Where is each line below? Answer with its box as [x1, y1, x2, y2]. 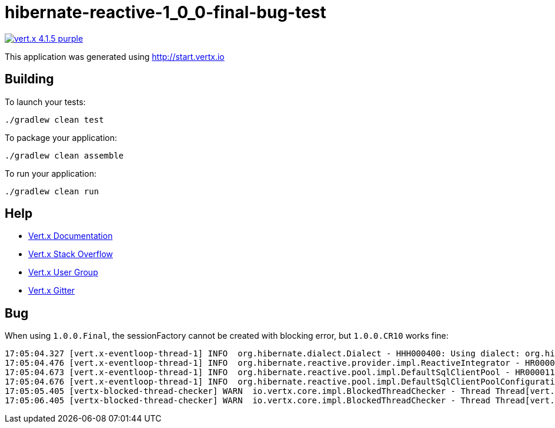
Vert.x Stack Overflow [28, 249, 113, 260]
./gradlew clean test [5, 114, 104, 124]
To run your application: [5, 168, 96, 178]
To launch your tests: [5, 96, 86, 107]
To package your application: [5, 132, 118, 143]
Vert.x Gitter [28, 285, 75, 296]
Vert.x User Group [28, 267, 98, 278]
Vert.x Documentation [28, 231, 113, 241]
